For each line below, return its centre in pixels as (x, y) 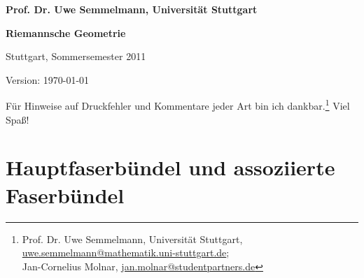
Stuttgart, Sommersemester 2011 (76, 56)
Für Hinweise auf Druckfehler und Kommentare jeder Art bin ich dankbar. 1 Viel (178, 105)
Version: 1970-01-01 (48, 79)
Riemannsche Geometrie (66, 32)
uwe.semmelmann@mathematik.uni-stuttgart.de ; (126, 253)
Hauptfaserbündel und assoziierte (170, 167)
